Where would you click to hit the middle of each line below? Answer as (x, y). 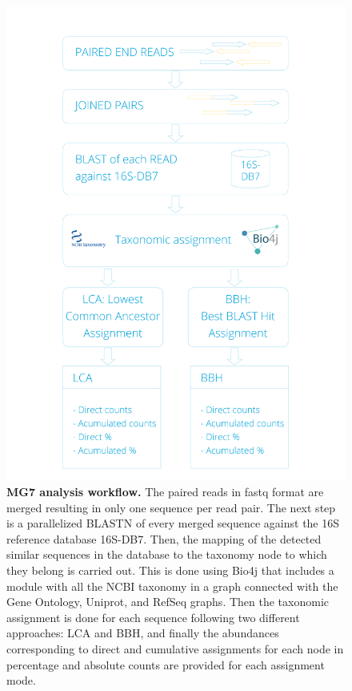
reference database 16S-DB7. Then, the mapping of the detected (164, 538)
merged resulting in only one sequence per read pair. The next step (171, 507)
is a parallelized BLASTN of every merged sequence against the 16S (173, 523)
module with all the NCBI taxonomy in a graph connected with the (172, 586)
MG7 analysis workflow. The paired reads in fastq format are (165, 492)
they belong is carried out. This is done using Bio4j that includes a (170, 570)
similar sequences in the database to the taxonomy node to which (167, 554)
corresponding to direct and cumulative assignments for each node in (175, 649)
